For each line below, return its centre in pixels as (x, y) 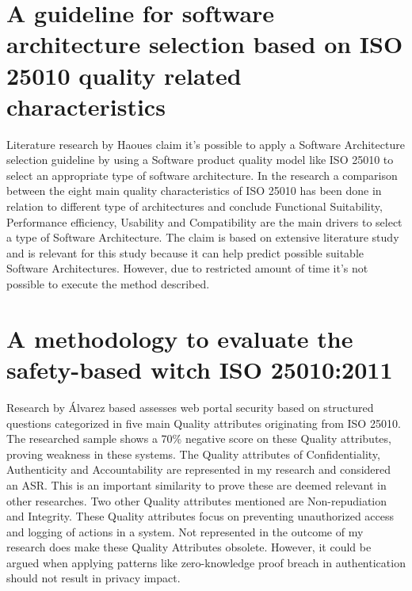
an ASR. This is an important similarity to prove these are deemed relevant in (196, 484)
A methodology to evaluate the (180, 338)
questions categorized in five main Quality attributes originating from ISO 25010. (204, 423)
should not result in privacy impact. (93, 578)
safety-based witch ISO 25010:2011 (200, 369)
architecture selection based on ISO (205, 44)
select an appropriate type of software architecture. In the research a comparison (202, 175)
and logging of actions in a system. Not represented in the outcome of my (185, 531)
